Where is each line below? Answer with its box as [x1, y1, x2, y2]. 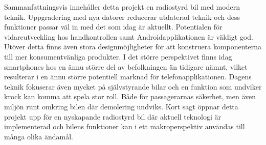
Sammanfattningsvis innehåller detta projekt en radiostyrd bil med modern [4, 2, 240, 12]
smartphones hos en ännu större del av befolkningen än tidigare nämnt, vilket [4, 61, 248, 72]
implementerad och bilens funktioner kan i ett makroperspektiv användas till [4, 121, 245, 132]
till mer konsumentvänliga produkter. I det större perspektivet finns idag [4, 51, 232, 62]
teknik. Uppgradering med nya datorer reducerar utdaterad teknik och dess [4, 11, 240, 22]
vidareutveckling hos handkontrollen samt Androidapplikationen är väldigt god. [4, 31, 253, 42]
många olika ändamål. [4, 131, 73, 141]
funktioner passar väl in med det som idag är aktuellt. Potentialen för [4, 21, 223, 32]
